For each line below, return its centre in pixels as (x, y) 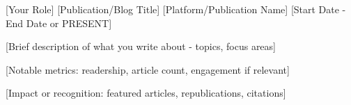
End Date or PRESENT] (59, 23)
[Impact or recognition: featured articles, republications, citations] (146, 93)
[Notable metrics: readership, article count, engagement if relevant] (148, 69)
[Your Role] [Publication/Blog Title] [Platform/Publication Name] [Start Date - (176, 9)
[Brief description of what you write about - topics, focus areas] (141, 46)
